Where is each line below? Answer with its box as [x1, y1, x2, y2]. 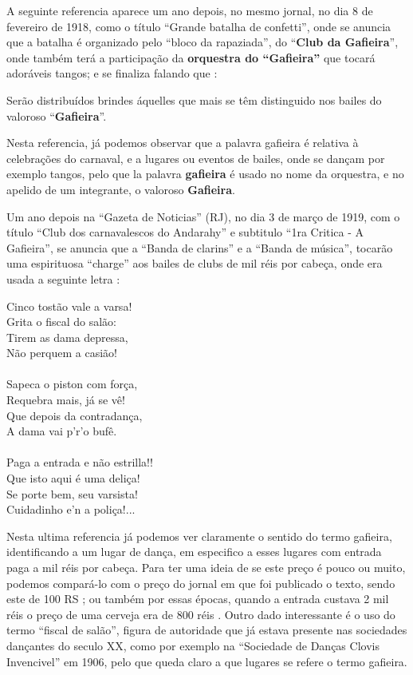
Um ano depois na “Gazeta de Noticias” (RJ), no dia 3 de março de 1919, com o [6, 208, 400, 224]
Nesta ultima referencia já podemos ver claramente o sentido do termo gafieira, [6, 527, 392, 544]
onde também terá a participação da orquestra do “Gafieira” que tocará [6, 49, 376, 66]
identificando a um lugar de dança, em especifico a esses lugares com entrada [6, 543, 382, 560]
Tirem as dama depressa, [6, 328, 128, 345]
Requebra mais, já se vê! [6, 391, 125, 408]
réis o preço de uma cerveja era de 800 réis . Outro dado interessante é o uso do [6, 606, 395, 622]
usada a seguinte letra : [6, 270, 120, 287]
